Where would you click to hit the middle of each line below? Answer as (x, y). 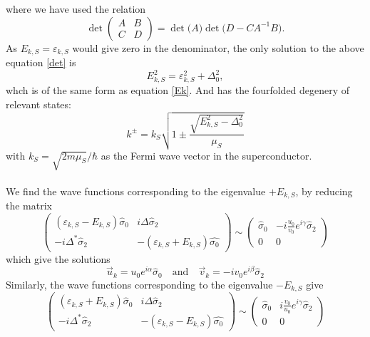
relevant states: (38, 104)
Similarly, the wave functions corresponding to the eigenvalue (139, 284)
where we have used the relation (76, 9)
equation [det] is (41, 62)
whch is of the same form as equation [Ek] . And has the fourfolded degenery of (178, 90)
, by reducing (324, 191)
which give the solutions (58, 258)
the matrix (29, 206)
